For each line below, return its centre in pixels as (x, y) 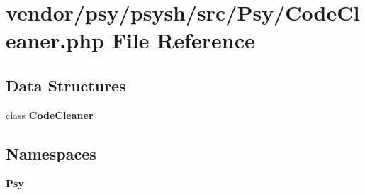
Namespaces (51, 153)
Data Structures (66, 85)
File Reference (183, 40)
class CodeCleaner (50, 115)
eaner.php (55, 40)
